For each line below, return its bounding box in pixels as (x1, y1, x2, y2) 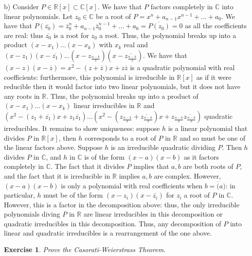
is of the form (84, 151, 125, 162)
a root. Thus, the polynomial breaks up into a (99, 30, 236, 40)
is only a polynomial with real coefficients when (61, 180, 202, 190)
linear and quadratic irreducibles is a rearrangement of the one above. (4, 228, 212, 238)
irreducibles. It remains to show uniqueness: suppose (4, 123, 160, 133)
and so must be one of (180, 132, 246, 143)
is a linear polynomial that (168, 123, 248, 133)
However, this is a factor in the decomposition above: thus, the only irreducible (4, 199, 239, 209)
